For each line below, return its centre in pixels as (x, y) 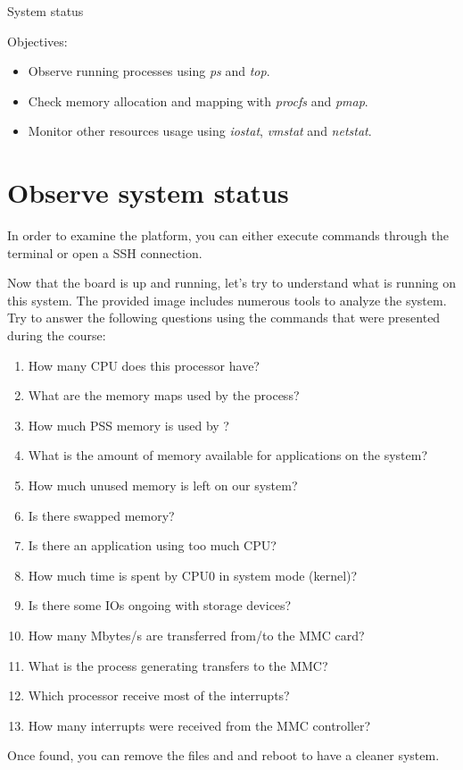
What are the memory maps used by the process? (164, 395)
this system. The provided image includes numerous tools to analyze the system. (227, 300)
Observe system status (148, 192)
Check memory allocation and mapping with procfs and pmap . (198, 100)
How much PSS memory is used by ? (128, 425)
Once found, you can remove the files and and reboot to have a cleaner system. (223, 755)
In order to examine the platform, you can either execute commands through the (228, 235)
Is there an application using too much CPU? (152, 545)
